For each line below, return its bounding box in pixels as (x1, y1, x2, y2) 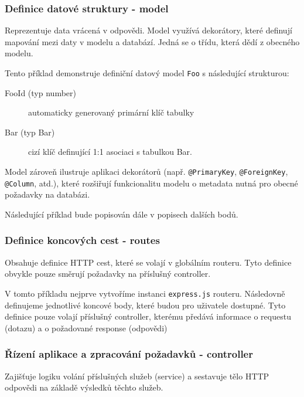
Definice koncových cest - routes (5, 233, 160, 247)
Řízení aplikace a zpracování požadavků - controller (5, 347, 253, 361)
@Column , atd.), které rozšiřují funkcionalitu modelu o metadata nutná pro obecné (5, 177, 298, 189)
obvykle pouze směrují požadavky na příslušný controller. (5, 267, 211, 280)
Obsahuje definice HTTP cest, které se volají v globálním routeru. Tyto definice (5, 256, 292, 268)
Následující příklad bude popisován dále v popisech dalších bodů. (5, 208, 238, 220)
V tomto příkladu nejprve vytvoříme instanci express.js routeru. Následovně (5, 287, 285, 299)
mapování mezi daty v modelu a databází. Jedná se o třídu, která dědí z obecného (5, 35, 300, 47)
